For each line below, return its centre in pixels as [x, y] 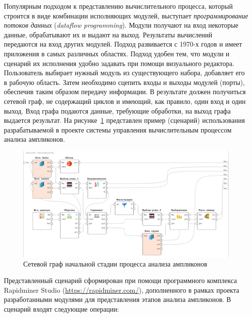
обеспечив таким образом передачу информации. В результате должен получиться [125, 92]
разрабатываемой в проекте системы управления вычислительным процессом [118, 129]
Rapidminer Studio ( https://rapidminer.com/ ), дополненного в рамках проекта [122, 290]
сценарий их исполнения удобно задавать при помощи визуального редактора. [119, 63]
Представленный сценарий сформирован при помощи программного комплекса [120, 280]
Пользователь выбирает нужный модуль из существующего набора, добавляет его [124, 73]
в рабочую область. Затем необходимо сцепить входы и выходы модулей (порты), [125, 82]
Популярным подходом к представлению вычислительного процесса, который [118, 6]
